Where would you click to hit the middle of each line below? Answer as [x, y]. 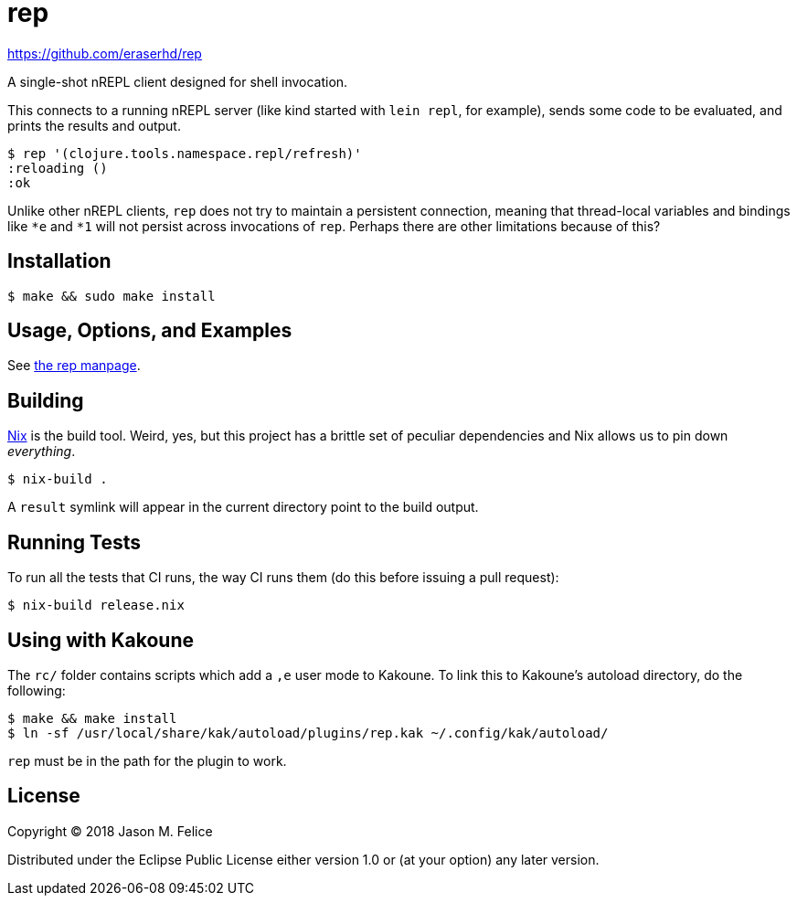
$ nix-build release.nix [96, 606]
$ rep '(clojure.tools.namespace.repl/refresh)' [185, 153]
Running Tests [74, 542]
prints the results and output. [94, 125]
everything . [42, 451]
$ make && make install [92, 718]
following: [37, 690]
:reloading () [58, 168]
